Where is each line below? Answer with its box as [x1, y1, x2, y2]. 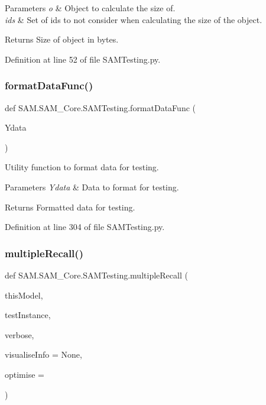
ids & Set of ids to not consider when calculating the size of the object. [5, 13, 262, 25]
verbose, [5, 328, 34, 341]
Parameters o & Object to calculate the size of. [5, 2, 176, 14]
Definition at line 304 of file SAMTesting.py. [5, 221, 165, 233]
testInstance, [5, 309, 51, 321]
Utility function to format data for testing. [5, 161, 159, 173]
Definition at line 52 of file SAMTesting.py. [5, 53, 161, 65]
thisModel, [5, 289, 43, 301]
